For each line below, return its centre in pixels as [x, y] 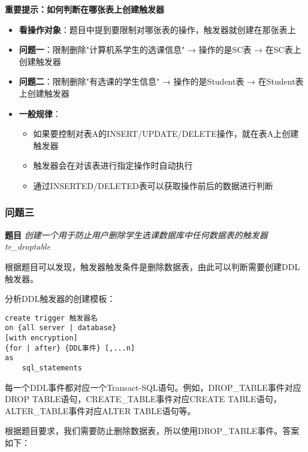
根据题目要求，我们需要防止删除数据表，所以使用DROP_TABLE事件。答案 [152, 431]
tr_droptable [28, 246]
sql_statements [52, 368]
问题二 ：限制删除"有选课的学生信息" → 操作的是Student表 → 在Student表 [161, 81]
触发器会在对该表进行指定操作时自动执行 [113, 165]
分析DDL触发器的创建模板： [60, 299]
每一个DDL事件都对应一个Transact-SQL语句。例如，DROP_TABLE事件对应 [153, 387]
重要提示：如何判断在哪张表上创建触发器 [84, 9]
